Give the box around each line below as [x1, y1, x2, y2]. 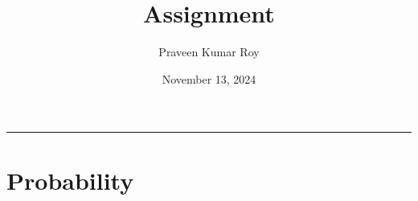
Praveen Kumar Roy [158, 43, 260, 60]
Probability [6, 163, 134, 196]
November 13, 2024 [162, 70, 256, 87]
